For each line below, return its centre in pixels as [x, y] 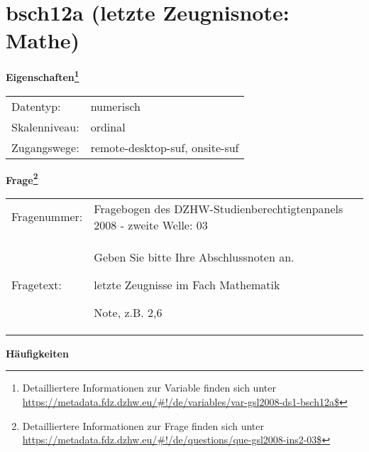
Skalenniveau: [45, 127]
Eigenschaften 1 [43, 76]
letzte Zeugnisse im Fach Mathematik [187, 284]
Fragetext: [37, 284]
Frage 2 [22, 178]
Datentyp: [36, 106]
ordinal [108, 127]
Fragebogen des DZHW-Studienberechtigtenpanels [219, 208]
